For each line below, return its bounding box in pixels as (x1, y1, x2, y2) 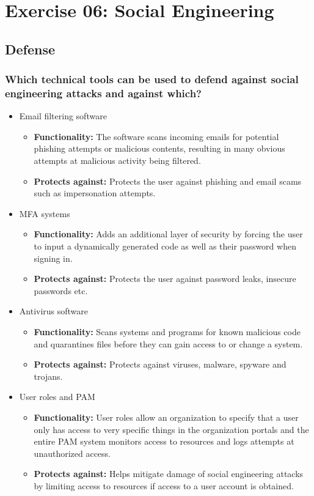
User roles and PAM (19, 390, 95, 403)
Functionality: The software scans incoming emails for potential (34, 130, 279, 143)
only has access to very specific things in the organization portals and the (34, 423, 309, 435)
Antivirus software (19, 305, 89, 317)
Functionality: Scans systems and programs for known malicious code (34, 325, 301, 338)
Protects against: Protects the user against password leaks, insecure (34, 272, 296, 285)
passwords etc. (34, 284, 88, 297)
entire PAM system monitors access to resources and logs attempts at (34, 435, 294, 448)
